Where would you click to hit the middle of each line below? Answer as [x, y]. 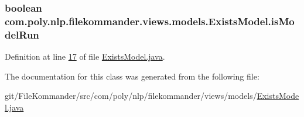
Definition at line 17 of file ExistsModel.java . [85, 56]
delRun [22, 34]
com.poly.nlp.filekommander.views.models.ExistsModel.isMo [150, 21]
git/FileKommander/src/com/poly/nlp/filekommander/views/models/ [131, 96]
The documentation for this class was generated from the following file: [132, 76]
